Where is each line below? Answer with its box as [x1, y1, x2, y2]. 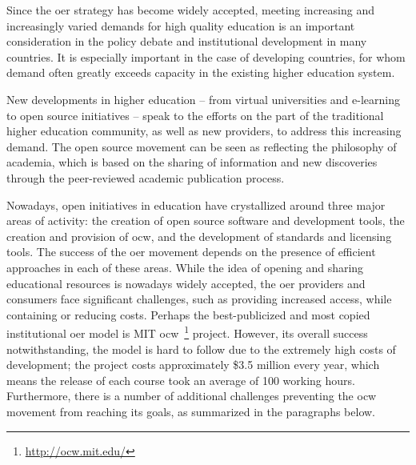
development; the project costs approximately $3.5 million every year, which [6, 356, 380, 373]
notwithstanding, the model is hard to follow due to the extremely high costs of [6, 340, 396, 357]
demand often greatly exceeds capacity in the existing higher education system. [6, 64, 395, 81]
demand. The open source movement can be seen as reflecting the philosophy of [6, 138, 397, 154]
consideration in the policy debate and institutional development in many [6, 33, 367, 50]
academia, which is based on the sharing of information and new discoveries [6, 154, 378, 170]
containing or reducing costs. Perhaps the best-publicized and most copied [6, 306, 370, 323]
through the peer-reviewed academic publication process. [6, 169, 285, 186]
